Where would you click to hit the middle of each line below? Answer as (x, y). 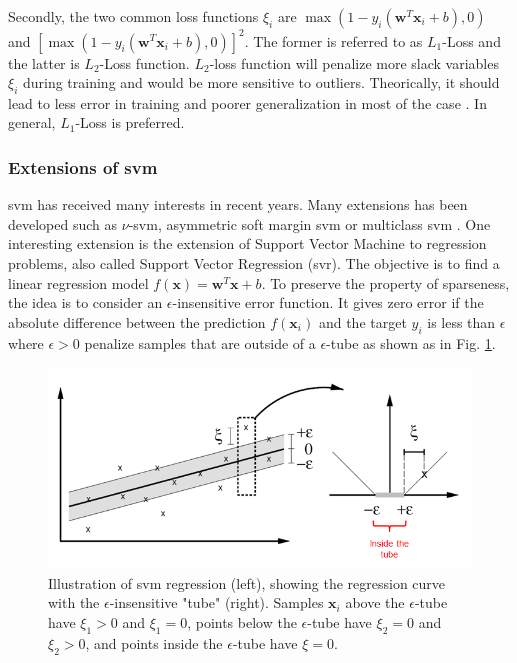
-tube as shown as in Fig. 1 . (411, 342)
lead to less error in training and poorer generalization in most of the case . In (247, 102)
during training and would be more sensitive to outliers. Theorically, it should (261, 82)
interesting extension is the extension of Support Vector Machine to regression (247, 243)
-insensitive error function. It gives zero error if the (328, 302)
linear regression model (78, 282)
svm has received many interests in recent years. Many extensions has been (238, 204)
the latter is (44, 62)
